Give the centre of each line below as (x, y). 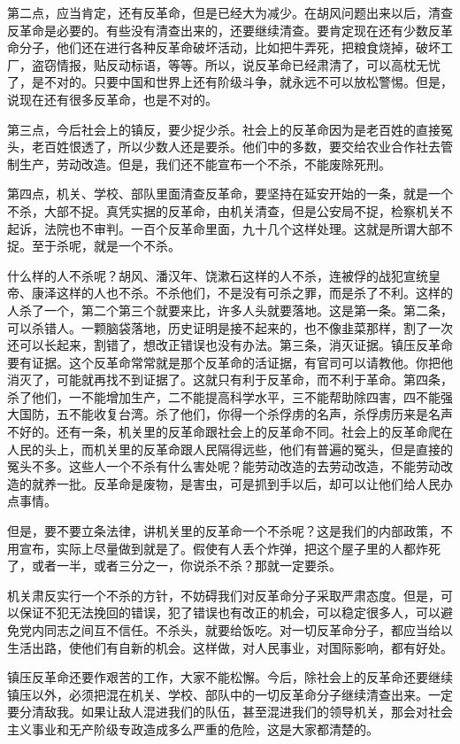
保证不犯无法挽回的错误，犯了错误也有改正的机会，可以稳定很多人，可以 (230, 612)
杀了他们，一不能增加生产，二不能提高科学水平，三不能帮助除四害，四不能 (224, 396)
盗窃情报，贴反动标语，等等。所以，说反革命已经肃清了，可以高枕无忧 (236, 64)
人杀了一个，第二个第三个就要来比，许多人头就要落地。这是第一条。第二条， (230, 310)
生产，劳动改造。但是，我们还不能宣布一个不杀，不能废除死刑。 (205, 163)
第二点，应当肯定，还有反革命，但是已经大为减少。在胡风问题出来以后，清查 (230, 12)
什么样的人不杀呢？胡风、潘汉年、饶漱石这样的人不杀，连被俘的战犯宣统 (218, 275)
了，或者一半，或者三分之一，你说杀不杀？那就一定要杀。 (174, 566)
